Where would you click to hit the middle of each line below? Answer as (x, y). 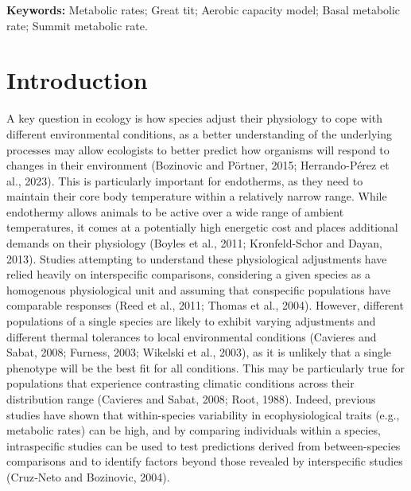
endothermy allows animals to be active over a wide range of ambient (175, 211)
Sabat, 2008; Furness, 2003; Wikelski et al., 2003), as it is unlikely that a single (199, 352)
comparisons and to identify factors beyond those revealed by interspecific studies (205, 461)
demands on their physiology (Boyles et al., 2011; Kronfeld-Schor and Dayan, (194, 243)
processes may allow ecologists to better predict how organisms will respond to (198, 149)
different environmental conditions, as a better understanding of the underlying (200, 133)
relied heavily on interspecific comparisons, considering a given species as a (188, 274)
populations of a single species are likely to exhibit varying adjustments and (191, 321)
